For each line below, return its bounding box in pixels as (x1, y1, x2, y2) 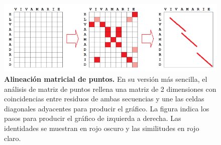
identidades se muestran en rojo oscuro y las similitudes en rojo (4, 122, 199, 133)
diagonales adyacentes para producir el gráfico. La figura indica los (4, 103, 209, 113)
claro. (4, 132, 21, 143)
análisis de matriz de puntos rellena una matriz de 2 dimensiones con (4, 83, 216, 94)
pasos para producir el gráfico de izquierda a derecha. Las (4, 113, 181, 123)
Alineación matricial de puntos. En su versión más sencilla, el (4, 73, 207, 84)
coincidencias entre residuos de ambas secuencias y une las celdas (4, 93, 204, 104)
